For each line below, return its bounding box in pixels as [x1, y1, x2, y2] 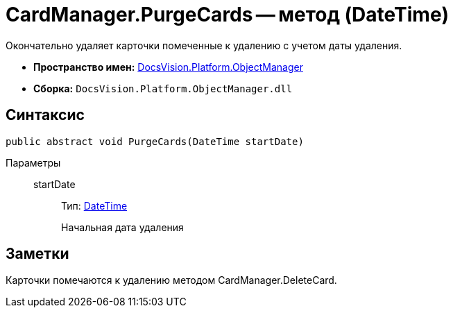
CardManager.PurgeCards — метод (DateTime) [6, 3, 450, 26]
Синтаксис [6, 106, 85, 124]
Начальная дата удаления [61, 221, 184, 233]
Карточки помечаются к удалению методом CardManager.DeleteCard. [6, 274, 337, 287]
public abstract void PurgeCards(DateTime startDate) [6, 135, 304, 147]
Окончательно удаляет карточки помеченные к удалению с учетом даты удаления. [6, 39, 402, 51]
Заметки [6, 245, 69, 263]
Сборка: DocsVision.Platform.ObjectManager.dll [33, 82, 293, 94]
